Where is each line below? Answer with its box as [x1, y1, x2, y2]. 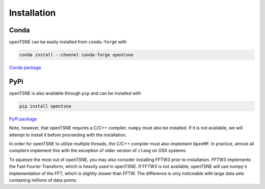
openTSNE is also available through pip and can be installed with [9, 90, 141, 96]
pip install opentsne [19, 103, 72, 109]
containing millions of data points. [9, 177, 78, 183]
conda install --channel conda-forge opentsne [19, 52, 133, 58]
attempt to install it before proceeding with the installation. [9, 132, 127, 138]
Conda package [9, 65, 42, 71]
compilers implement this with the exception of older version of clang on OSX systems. [9, 147, 187, 154]
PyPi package [9, 116, 37, 122]
